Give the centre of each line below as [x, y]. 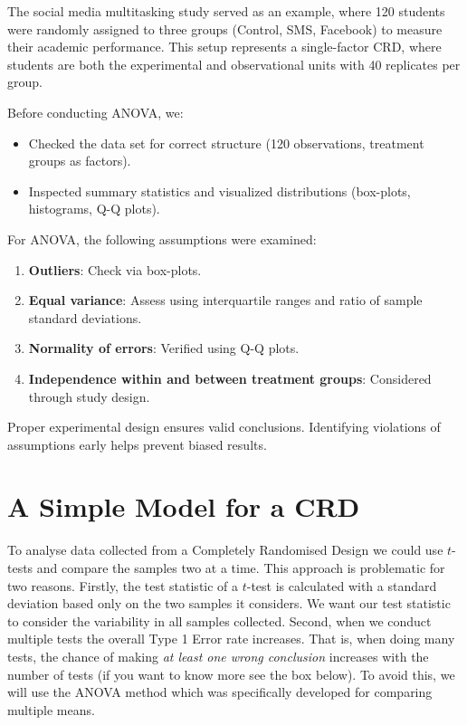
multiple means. [51, 709]
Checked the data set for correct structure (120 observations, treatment [226, 143]
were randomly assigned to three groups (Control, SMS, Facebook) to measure [225, 29]
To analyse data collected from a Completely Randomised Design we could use [225, 550]
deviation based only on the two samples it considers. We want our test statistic [229, 603]
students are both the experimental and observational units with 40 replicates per [234, 64]
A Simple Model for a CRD [184, 506]
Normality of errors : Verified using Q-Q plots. [164, 348]
